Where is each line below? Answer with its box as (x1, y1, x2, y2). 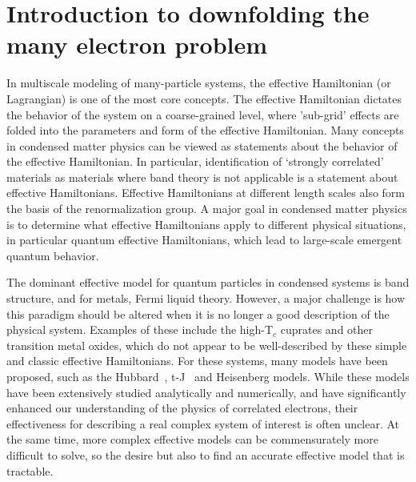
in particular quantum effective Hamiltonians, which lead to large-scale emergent (6, 231, 402, 248)
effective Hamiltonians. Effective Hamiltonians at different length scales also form (6, 184, 405, 201)
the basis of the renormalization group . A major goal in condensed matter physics (6, 200, 407, 217)
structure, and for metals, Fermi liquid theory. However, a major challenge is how (6, 290, 406, 307)
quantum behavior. (6, 247, 99, 263)
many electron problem (6, 28, 268, 61)
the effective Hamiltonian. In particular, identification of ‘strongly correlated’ (6, 153, 384, 170)
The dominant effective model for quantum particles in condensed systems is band (6, 274, 410, 291)
